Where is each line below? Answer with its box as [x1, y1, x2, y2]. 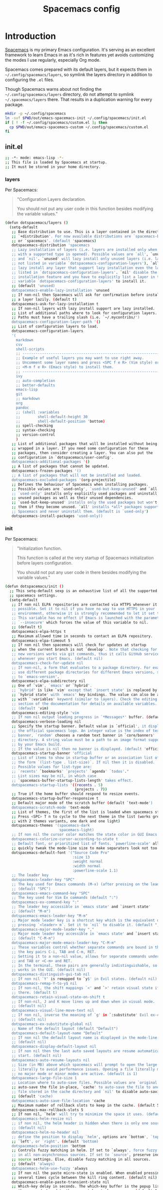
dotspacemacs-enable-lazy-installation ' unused [11, 288, 110, 293]
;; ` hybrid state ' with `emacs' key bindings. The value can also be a [11, 693, 160, 697]
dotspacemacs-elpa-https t [11, 629, 66, 634]
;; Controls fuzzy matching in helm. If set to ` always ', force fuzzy [11, 1148, 158, 1153]
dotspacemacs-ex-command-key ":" [11, 900, 79, 905]
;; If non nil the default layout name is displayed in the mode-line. [11, 1035, 160, 1040]
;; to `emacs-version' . [11, 674, 60, 679]
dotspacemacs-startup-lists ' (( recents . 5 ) [11, 782, 103, 787]
